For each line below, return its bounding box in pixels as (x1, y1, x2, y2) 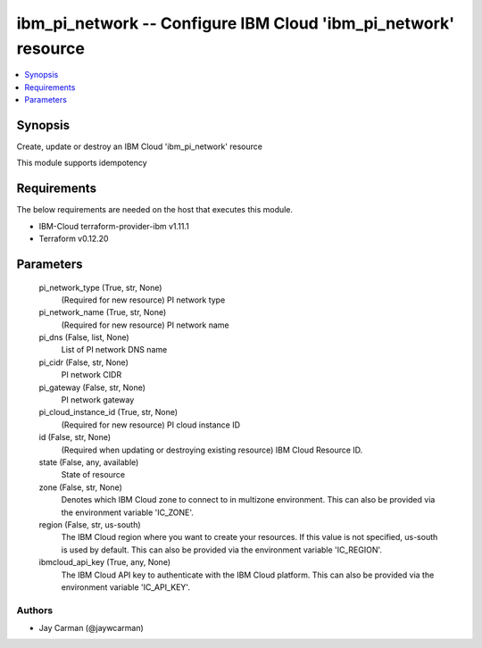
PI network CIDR (61, 370, 122, 380)
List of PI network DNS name (61, 345, 168, 355)
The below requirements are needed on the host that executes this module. (16, 204, 294, 215)
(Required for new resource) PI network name (61, 320, 229, 330)
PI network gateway (61, 395, 135, 405)
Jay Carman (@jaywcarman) (38, 623, 145, 634)
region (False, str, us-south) (38, 519, 142, 530)
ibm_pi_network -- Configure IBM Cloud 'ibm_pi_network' (16, 13, 455, 33)
